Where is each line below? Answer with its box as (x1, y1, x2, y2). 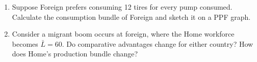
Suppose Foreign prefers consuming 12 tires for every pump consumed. (12, 2, 233, 12)
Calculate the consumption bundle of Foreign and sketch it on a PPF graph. (12, 11, 251, 22)
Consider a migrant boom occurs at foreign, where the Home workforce (12, 28, 235, 39)
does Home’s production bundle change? (12, 48, 138, 59)
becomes (12, 38, 38, 49)
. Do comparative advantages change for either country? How (62, 38, 253, 49)
